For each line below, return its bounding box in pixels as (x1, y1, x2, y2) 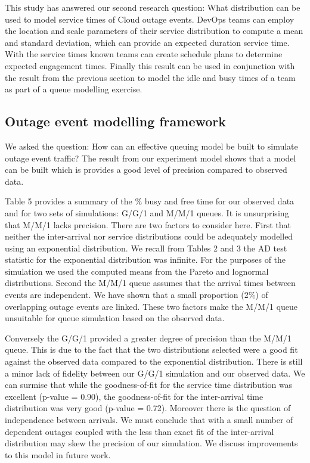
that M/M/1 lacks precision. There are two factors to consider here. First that (5, 218, 291, 231)
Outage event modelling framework (5, 112, 227, 130)
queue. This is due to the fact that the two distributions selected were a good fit (5, 343, 298, 356)
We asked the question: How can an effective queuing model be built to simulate (5, 139, 298, 152)
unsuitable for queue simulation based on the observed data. (5, 312, 225, 324)
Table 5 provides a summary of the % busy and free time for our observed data (5, 195, 294, 207)
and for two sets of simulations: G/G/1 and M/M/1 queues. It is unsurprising (5, 206, 289, 219)
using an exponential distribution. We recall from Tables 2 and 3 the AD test (5, 241, 287, 254)
